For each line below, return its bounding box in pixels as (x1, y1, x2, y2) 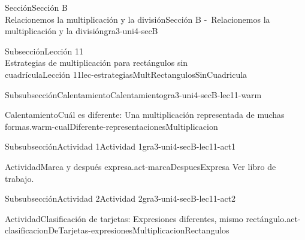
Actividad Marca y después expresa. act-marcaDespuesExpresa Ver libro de (5, 160, 276, 172)
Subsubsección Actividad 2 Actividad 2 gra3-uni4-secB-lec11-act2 (5, 192, 236, 205)
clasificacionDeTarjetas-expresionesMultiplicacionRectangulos (5, 224, 229, 236)
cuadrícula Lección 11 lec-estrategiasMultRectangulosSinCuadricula (5, 68, 247, 80)
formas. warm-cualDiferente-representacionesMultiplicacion (5, 120, 218, 132)
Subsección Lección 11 (5, 44, 83, 57)
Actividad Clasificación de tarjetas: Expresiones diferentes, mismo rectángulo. (5, 212, 287, 224)
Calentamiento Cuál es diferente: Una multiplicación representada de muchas (5, 108, 285, 121)
